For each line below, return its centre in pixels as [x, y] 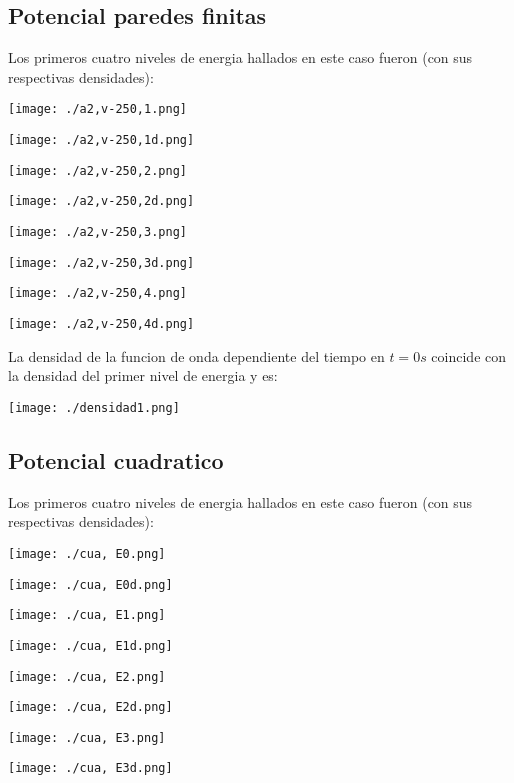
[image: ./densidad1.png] [94, 407]
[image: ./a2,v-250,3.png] [97, 232]
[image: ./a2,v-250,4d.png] [101, 323]
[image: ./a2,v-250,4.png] [97, 293]
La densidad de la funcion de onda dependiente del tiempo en [196, 355]
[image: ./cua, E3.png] [87, 737]
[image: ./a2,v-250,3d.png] [101, 262]
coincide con [469, 355]
